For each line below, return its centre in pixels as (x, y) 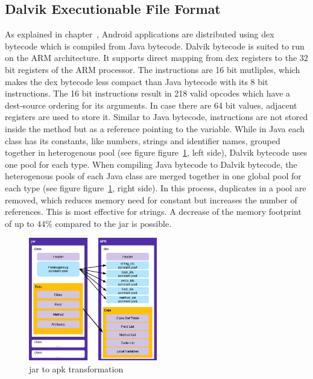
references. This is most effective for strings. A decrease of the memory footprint (153, 212)
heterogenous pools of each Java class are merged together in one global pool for (153, 176)
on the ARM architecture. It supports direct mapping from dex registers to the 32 (156, 58)
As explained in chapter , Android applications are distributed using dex (140, 34)
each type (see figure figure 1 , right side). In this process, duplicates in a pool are (156, 187)
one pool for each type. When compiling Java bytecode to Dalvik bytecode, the (151, 164)
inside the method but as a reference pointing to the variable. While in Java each (155, 128)
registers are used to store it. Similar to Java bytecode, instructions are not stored (156, 117)
